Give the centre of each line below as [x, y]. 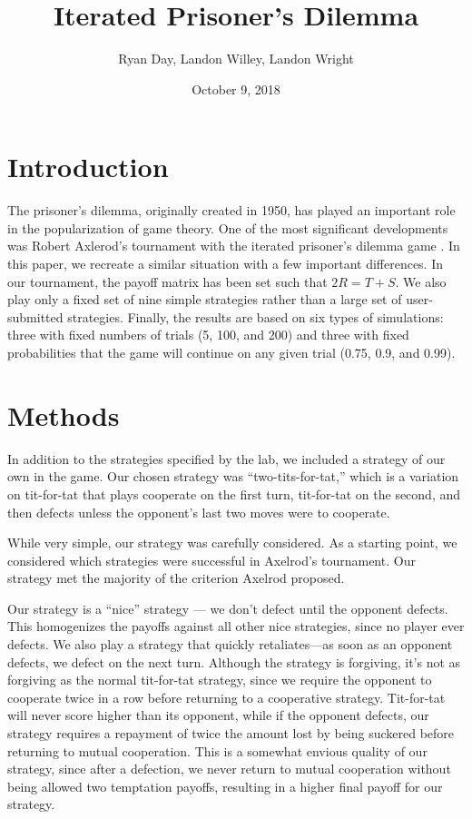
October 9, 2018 [236, 89]
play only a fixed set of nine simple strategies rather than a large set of [205, 299]
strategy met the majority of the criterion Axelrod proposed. [176, 578]
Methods [64, 414]
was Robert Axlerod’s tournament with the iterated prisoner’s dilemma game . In [234, 246]
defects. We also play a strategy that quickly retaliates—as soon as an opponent [230, 644]
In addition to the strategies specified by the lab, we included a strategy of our [226, 458]
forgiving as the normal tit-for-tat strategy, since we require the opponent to [220, 680]
